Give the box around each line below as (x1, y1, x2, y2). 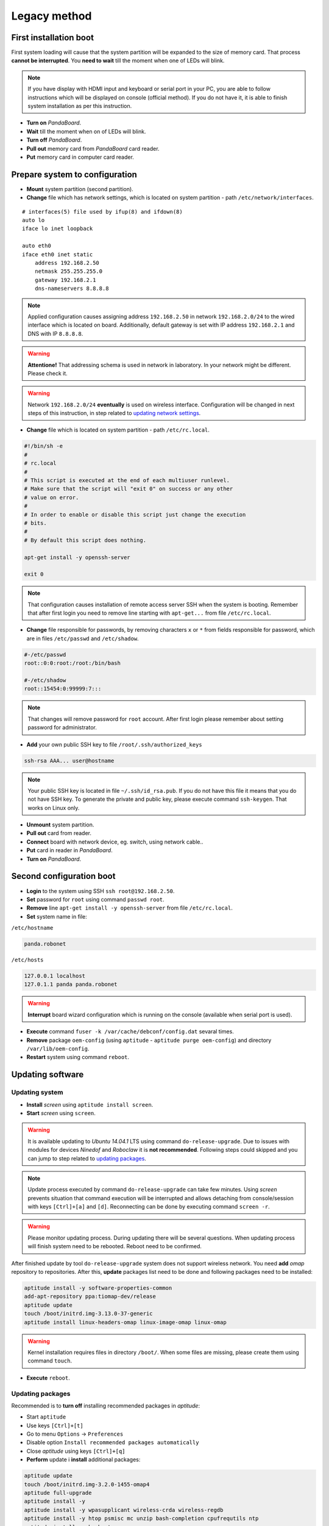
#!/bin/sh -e (24, 443, 63, 450)
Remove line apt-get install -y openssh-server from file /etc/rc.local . (26, 904, 233, 912)
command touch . (27, 1357, 73, 1364)
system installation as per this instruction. (27, 103, 132, 110)
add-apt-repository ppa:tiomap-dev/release (24, 1293, 157, 1300)
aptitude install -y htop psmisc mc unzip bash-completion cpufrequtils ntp (24, 1515, 259, 1522)
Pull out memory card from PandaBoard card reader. (26, 145, 160, 152)
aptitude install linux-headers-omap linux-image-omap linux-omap (24, 1318, 227, 1326)
